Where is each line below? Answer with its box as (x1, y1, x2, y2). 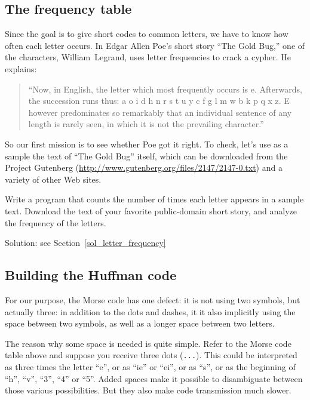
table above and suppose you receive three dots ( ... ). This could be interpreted (5, 349, 297, 361)
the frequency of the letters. (5, 216, 106, 229)
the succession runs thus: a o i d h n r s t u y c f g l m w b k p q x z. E (28, 94, 290, 107)
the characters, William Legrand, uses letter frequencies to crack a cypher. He (5, 51, 291, 63)
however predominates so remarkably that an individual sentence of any (28, 106, 292, 118)
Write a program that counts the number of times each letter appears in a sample (5, 193, 304, 205)
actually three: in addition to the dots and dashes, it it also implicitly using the (5, 305, 296, 318)
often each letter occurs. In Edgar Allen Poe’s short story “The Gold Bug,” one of (5, 39, 305, 51)
